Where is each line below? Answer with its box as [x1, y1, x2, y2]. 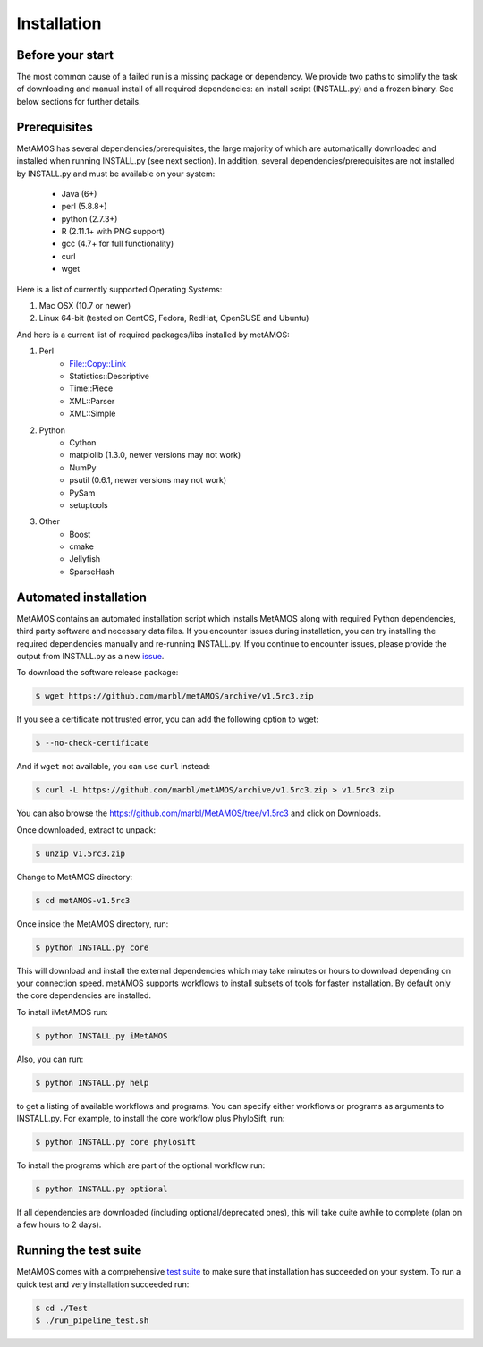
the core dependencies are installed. [16, 990, 152, 1001]
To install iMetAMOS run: [16, 1006, 109, 1017]
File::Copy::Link [69, 358, 127, 369]
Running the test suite [16, 1243, 142, 1258]
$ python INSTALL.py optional [35, 1183, 168, 1194]
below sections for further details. [16, 96, 142, 106]
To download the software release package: [16, 667, 179, 678]
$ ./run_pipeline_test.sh [35, 1316, 149, 1326]
